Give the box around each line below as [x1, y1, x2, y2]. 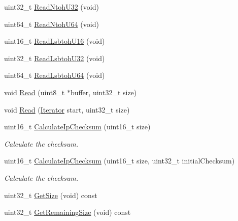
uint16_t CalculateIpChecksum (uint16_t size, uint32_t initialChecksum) [4, 155, 235, 166]
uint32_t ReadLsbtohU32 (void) [4, 52, 105, 63]
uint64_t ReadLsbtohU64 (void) [4, 70, 105, 80]
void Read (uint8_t [4, 87, 65, 97]
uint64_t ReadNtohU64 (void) [4, 18, 99, 29]
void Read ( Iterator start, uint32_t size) [4, 104, 130, 115]
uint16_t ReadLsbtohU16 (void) [4, 36, 105, 46]
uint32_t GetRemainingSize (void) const [4, 207, 131, 217]
